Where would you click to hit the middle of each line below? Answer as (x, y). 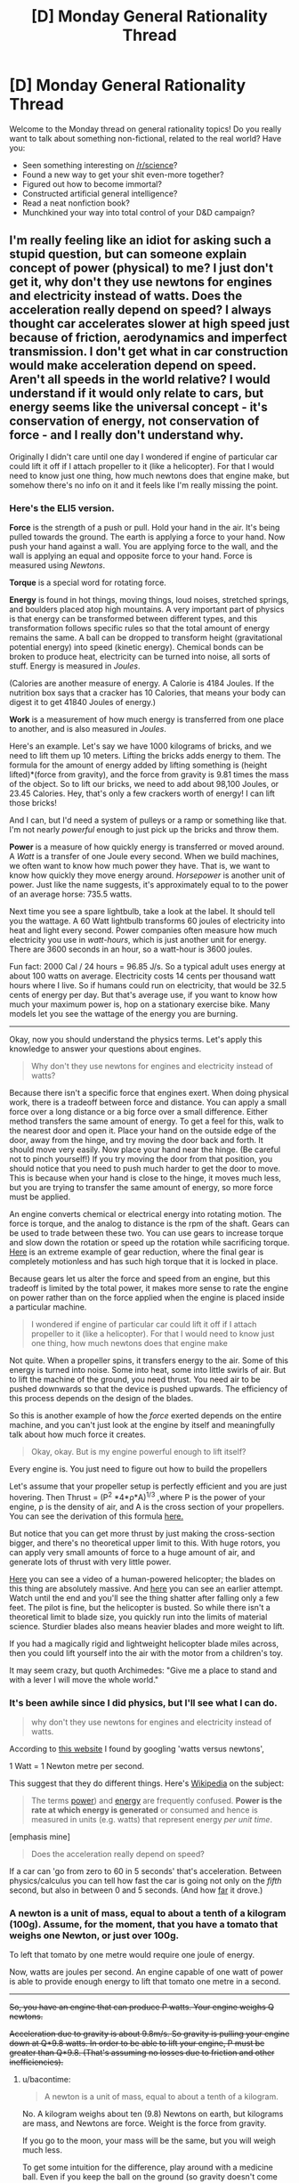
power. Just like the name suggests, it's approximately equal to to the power (149, 885)
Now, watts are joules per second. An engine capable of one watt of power (146, 1972)
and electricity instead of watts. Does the (126, 296)
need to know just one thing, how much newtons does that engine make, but (149, 475)
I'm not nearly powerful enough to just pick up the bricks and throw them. (144, 830)
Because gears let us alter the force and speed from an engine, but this (140, 1278)
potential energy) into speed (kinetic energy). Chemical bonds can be (137, 647)
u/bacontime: (46, 2080)
